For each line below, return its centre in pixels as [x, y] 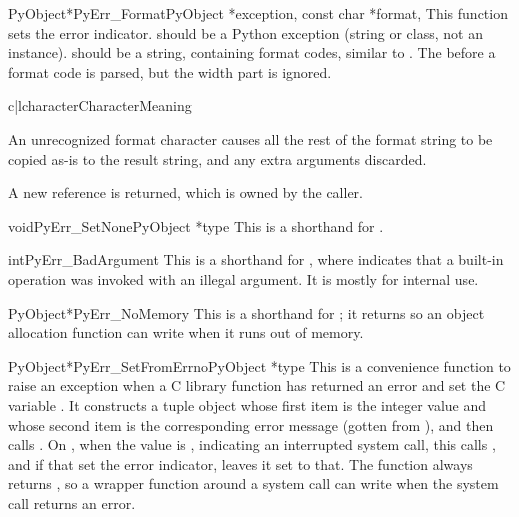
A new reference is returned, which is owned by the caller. [185, 192]
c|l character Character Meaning [100, 105]
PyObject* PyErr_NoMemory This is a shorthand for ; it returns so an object [246, 312]
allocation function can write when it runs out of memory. [186, 332]
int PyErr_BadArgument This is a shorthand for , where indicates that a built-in [256, 259]
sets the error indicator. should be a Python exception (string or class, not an [245, 32]
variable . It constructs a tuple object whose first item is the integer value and [247, 404]
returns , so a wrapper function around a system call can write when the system [253, 483]
